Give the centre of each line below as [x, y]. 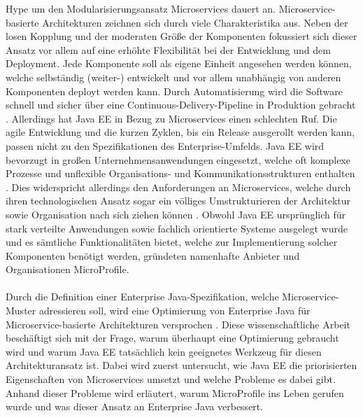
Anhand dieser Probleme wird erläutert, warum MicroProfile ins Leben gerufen [175, 392]
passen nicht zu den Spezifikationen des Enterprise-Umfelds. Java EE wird [165, 145]
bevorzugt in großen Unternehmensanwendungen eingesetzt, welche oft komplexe [178, 159]
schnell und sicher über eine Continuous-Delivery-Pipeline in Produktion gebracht [181, 105]
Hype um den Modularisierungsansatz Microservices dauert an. [141, 8]
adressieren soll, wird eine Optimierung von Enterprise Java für [175, 311]
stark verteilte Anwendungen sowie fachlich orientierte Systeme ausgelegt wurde [177, 228]
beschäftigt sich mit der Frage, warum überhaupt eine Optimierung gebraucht [172, 338]
